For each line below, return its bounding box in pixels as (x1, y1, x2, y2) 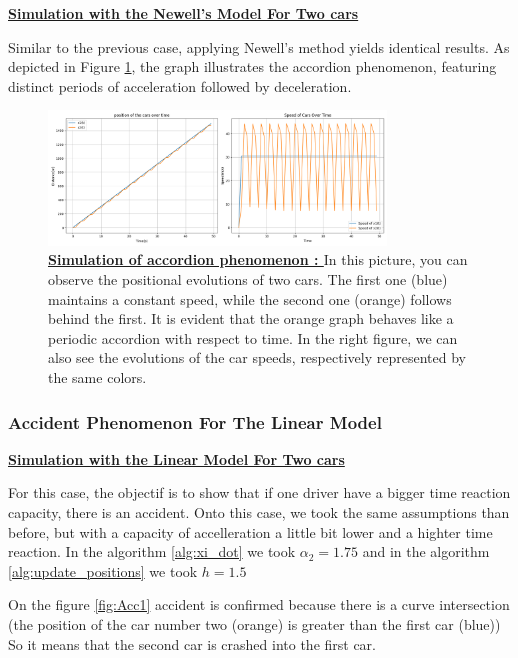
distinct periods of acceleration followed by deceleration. (8, 75, 352, 96)
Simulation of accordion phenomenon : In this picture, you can (48, 249, 468, 270)
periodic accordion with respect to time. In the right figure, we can (48, 327, 458, 348)
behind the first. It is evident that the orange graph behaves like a (48, 308, 454, 329)
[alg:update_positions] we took (8, 560, 198, 581)
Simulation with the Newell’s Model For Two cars (8, 3, 359, 23)
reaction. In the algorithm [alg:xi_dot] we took (8, 541, 296, 562)
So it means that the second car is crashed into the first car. (8, 633, 377, 654)
